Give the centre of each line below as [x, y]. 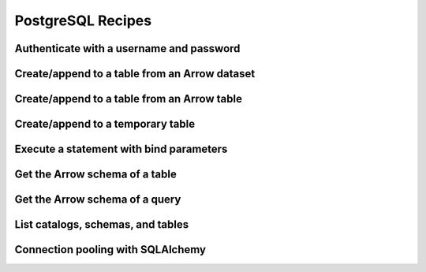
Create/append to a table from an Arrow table [128, 99]
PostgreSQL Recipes [83, 20]
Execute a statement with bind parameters [121, 149]
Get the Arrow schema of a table [95, 175]
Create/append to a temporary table [105, 124]
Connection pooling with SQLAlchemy [110, 250]
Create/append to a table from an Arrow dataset [135, 74]
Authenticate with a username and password [127, 48]
